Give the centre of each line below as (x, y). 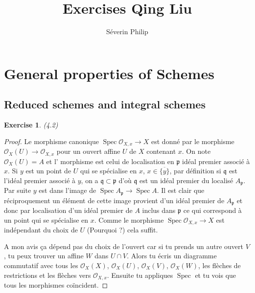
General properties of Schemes (109, 73)
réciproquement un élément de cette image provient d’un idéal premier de (114, 200)
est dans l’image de (68, 190)
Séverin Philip (127, 31)
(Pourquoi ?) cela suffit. (122, 230)
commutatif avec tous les (41, 265)
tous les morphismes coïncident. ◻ (56, 285)
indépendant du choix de (41, 230)
